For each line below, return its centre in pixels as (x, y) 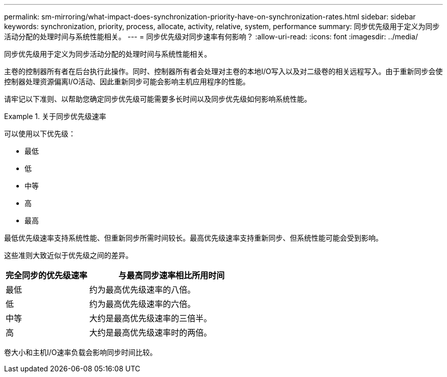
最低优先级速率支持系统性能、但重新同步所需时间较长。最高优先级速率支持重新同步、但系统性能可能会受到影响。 (193, 238)
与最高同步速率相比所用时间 (172, 275)
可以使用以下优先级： (40, 134)
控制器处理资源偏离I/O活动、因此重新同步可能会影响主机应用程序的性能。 (127, 81)
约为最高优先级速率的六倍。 (143, 304)
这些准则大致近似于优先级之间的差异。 (68, 255)
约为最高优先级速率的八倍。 (143, 290)
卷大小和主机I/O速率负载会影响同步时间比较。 (81, 352)
